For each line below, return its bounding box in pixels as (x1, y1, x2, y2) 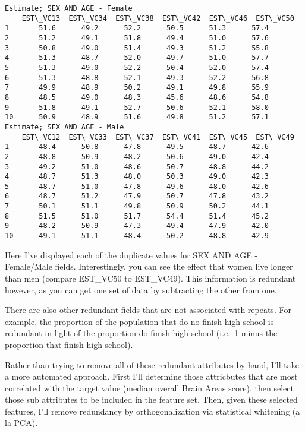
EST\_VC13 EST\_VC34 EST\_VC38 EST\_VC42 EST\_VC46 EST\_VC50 (21, 14, 294, 23)
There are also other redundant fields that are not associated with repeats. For (5, 304, 291, 316)
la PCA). (5, 416, 38, 429)
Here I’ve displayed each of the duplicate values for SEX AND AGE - (5, 248, 258, 261)
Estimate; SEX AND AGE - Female (5, 4, 133, 12)
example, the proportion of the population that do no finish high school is (5, 315, 274, 327)
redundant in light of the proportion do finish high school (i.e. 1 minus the (5, 327, 278, 339)
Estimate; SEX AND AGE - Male (5, 122, 124, 131)
